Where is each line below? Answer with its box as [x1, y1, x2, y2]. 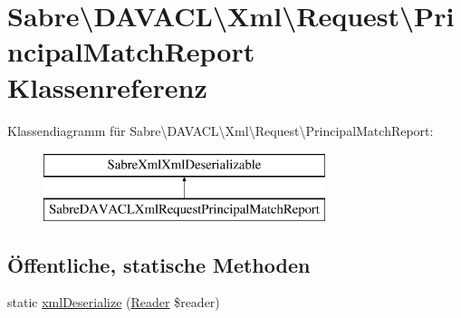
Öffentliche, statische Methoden [7, 250, 311, 278]
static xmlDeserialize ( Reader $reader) [7, 293, 220, 312]
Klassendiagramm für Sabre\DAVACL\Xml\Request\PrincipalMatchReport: [7, 120, 434, 140]
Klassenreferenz [7, 68, 207, 105]
